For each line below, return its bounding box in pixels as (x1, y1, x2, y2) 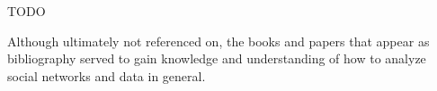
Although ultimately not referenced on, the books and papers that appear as (7, 31, 430, 50)
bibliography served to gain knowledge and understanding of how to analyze (7, 49, 426, 68)
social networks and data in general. (7, 66, 206, 85)
